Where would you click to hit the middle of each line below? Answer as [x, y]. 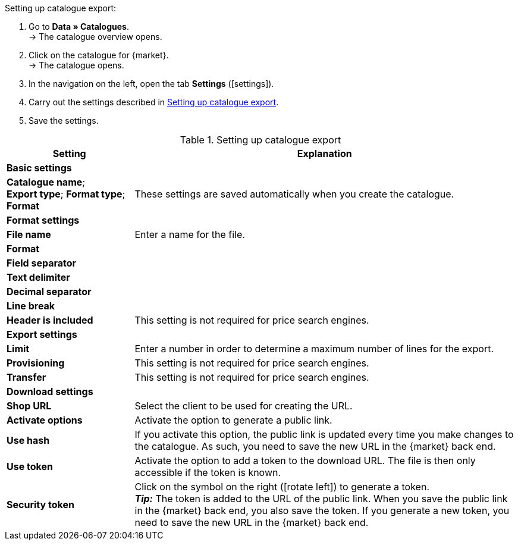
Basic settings [39, 168]
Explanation [324, 154]
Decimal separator [49, 292]
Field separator [42, 263]
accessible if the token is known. [208, 472]
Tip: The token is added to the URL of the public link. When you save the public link [321, 499]
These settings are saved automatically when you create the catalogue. [294, 194]
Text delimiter [38, 277]
